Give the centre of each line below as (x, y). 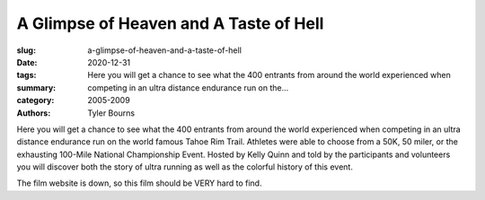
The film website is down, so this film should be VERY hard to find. (139, 183)
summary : (36, 87)
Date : (27, 62)
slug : (26, 50)
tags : (26, 75)
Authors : (34, 113)
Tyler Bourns (111, 113)
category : (35, 100)
